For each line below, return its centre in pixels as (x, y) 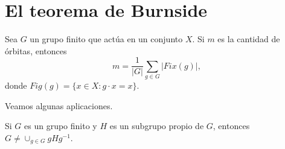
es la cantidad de (249, 39)
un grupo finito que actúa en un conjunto (106, 39)
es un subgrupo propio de (157, 126)
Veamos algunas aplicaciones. (59, 105)
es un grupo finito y (61, 126)
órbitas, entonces (36, 50)
